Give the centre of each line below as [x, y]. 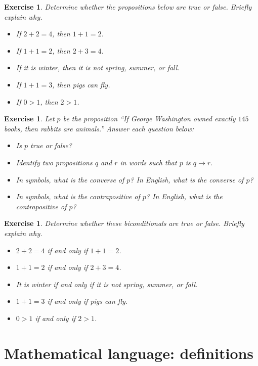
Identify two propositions [54, 162]
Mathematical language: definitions [129, 353]
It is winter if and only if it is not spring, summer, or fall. [107, 284]
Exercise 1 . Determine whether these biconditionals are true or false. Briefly [124, 223]
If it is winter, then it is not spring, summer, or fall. [98, 67]
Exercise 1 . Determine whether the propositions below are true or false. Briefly [128, 7]
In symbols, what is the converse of [70, 179]
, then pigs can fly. [81, 84]
